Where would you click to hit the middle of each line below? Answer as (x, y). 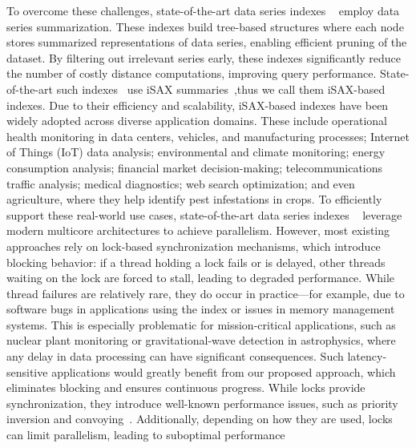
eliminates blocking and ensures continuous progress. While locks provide (186, 387)
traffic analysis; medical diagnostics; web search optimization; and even (181, 183)
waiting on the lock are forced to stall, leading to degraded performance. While (201, 278)
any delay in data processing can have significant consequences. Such (175, 356)
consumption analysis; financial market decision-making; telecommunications (195, 167)
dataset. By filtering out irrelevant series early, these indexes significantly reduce (204, 57)
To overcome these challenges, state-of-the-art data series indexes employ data (203, 10)
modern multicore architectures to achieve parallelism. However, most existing (198, 230)
